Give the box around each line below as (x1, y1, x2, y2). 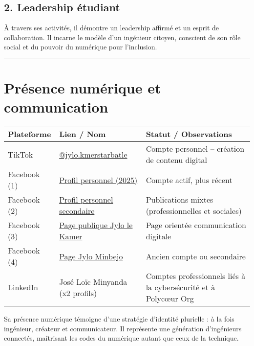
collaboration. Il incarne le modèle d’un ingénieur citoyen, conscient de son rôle (4, 32, 241, 42)
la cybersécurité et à (146, 281, 215, 293)
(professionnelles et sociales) (146, 205, 242, 217)
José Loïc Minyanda (59, 276, 127, 287)
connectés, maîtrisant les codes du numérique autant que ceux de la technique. (4, 333, 239, 343)
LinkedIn (8, 281, 39, 293)
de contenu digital (146, 154, 207, 166)
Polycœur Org (146, 293, 194, 304)
